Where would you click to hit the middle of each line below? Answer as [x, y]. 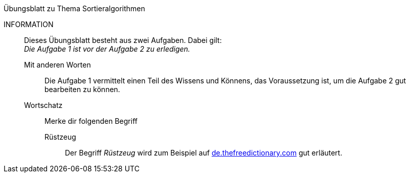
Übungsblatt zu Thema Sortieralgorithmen [74, 8]
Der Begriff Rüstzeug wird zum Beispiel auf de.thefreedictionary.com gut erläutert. [204, 153]
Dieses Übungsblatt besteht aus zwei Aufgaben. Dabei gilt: [123, 40]
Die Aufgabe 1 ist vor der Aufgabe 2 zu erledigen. [107, 49]
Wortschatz [43, 105]
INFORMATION [29, 24]
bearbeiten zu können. [82, 89]
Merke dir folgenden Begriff [91, 121]
